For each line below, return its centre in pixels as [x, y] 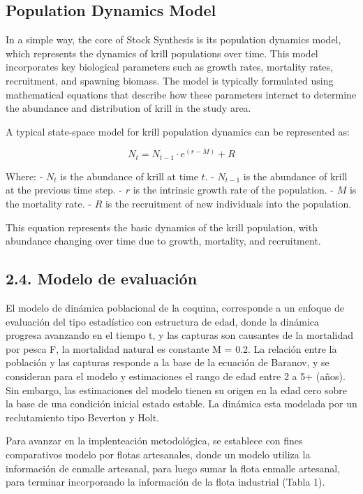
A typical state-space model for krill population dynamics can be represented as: [178, 131]
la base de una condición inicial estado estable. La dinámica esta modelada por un [181, 404]
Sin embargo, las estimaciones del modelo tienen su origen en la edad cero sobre [176, 390]
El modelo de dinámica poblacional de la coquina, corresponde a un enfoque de [175, 307]
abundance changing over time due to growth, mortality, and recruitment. [163, 241]
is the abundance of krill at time [129, 176]
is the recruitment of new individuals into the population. [228, 204]
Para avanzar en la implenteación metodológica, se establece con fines [154, 441]
